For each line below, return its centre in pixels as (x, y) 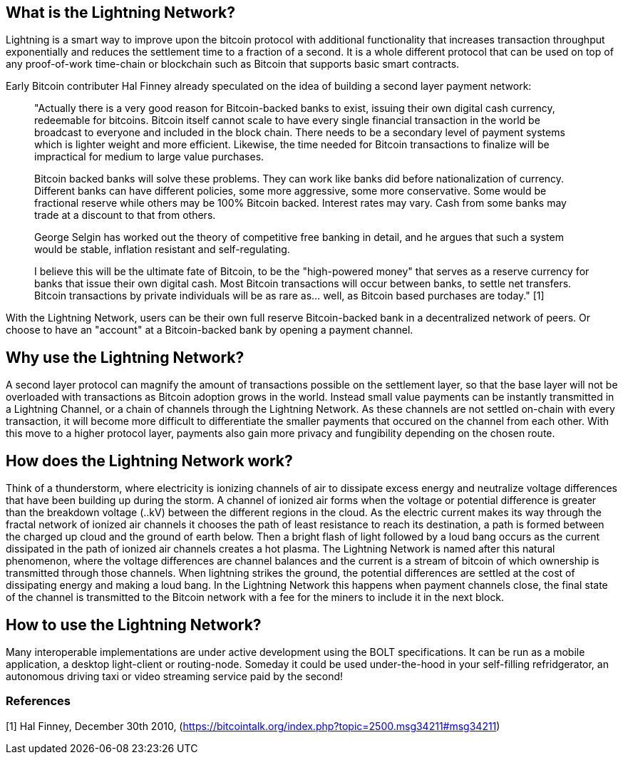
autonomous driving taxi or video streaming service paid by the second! (175, 676)
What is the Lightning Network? (121, 12)
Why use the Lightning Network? (125, 357)
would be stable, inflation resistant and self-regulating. (162, 250)
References (38, 701)
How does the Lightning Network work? (149, 461)
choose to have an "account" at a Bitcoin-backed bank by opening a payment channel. (210, 330)
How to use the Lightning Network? (134, 625)
